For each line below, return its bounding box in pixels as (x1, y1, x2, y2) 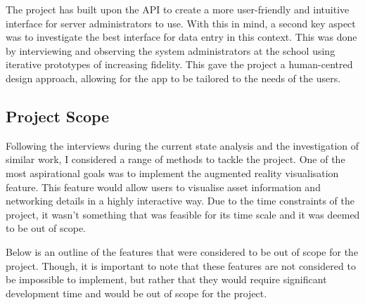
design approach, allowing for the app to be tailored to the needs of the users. (6, 70, 341, 85)
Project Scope (6, 105, 110, 126)
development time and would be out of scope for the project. (6, 285, 267, 300)
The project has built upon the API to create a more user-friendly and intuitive (6, 2, 350, 16)
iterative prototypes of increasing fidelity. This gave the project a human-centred (6, 57, 353, 72)
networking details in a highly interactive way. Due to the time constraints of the (6, 193, 354, 208)
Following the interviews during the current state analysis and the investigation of (6, 138, 359, 152)
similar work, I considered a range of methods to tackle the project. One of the (6, 152, 345, 167)
